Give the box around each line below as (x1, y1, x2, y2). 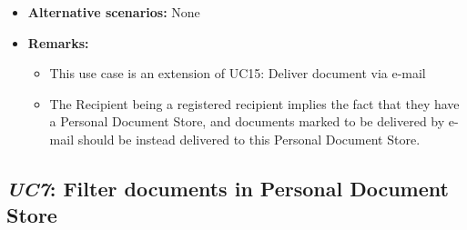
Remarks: (27, 33, 89, 52)
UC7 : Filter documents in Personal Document (6, 174, 449, 202)
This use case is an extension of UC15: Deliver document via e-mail (49, 64, 426, 83)
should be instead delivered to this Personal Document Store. (77, 129, 421, 148)
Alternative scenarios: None (27, 3, 200, 21)
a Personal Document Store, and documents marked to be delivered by (49, 112, 445, 131)
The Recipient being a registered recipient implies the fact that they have (49, 94, 460, 113)
